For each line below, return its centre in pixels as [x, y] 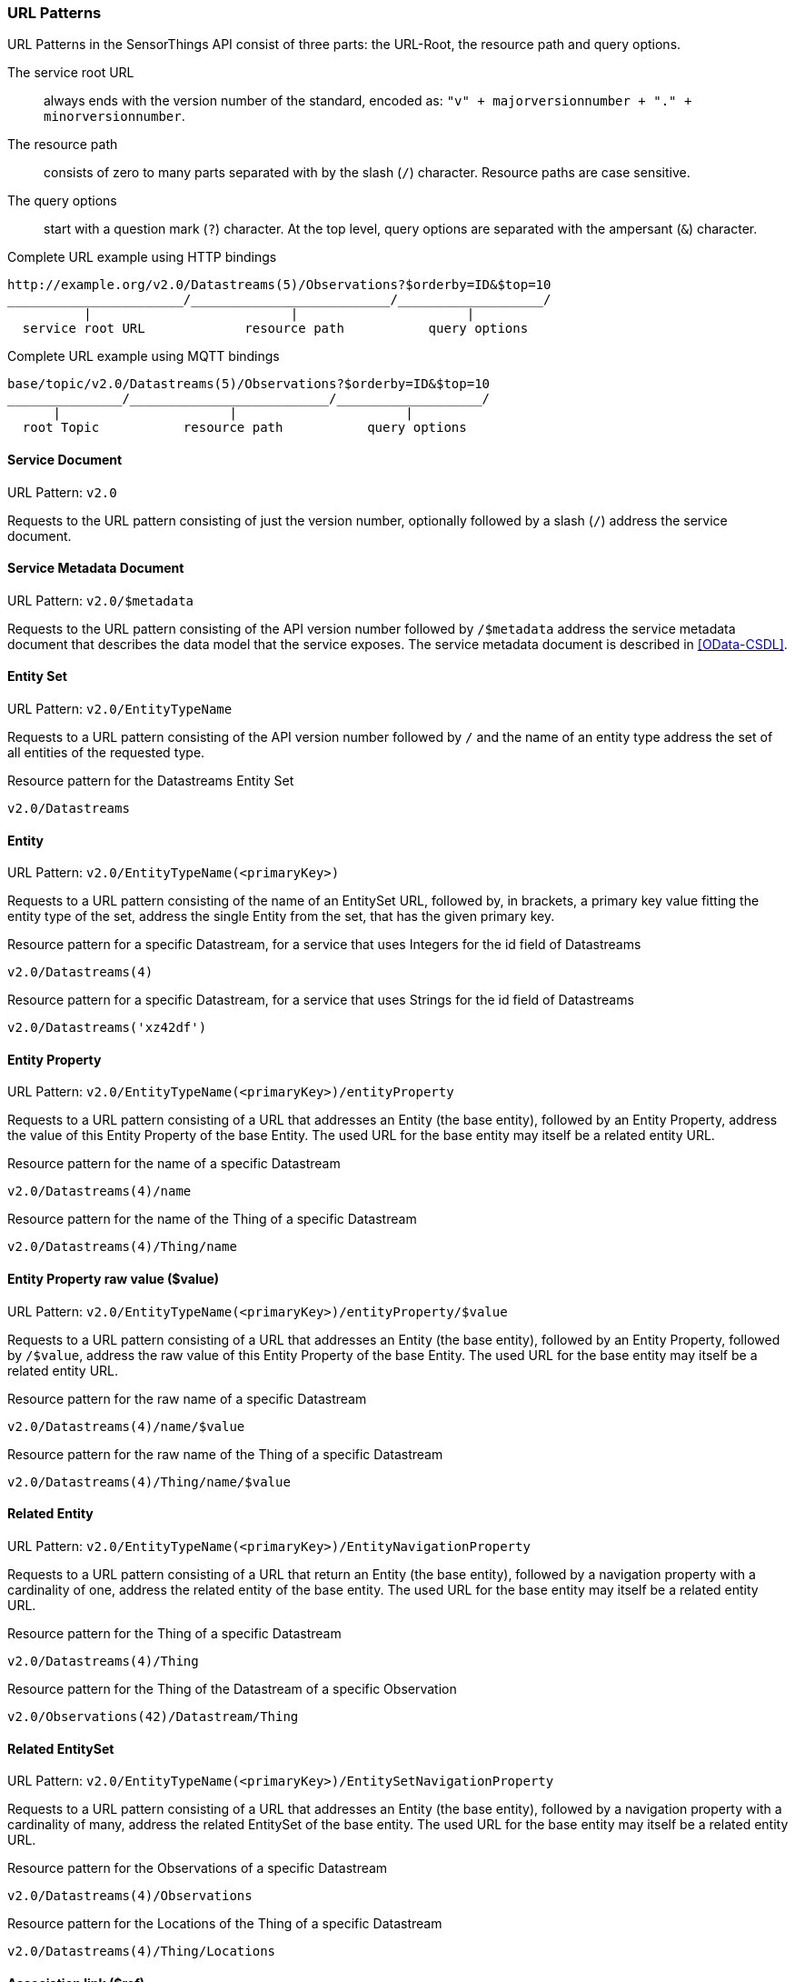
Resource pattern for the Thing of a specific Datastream [174, 1633]
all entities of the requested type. [106, 753]
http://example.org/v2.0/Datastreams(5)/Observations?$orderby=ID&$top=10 [279, 285]
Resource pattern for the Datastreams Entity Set [151, 781]
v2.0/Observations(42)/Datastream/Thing [153, 1716]
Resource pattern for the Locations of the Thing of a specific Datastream [225, 1924]
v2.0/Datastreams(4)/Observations [130, 1896]
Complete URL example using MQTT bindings [144, 356]
